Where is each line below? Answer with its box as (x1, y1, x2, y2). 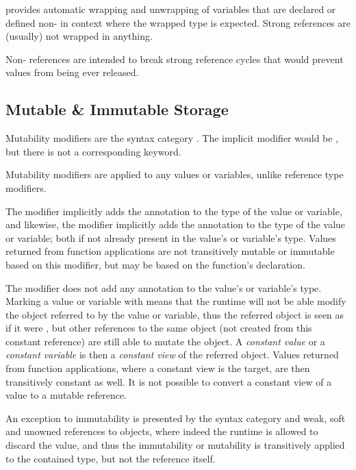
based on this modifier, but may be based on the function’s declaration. (5, 257, 305, 271)
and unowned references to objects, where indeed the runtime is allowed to (5, 424, 318, 438)
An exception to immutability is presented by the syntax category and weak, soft (5, 410, 346, 425)
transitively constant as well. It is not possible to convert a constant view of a (5, 374, 332, 388)
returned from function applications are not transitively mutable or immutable (5, 244, 335, 258)
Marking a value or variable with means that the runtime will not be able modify (5, 294, 346, 308)
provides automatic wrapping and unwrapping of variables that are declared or (5, 2, 336, 16)
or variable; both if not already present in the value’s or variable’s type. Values (5, 230, 336, 245)
